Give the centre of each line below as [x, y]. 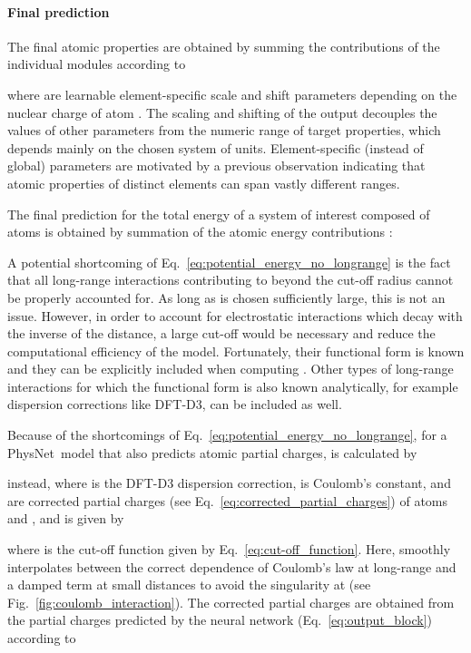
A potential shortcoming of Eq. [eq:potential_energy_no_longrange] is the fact [229, 262]
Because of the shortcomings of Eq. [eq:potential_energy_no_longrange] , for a [227, 435]
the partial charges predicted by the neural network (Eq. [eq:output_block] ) [220, 620]
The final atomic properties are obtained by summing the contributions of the [224, 46]
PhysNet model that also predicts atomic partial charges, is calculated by [212, 452]
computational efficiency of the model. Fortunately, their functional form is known [236, 351]
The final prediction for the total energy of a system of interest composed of [219, 214]
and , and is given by [66, 518]
